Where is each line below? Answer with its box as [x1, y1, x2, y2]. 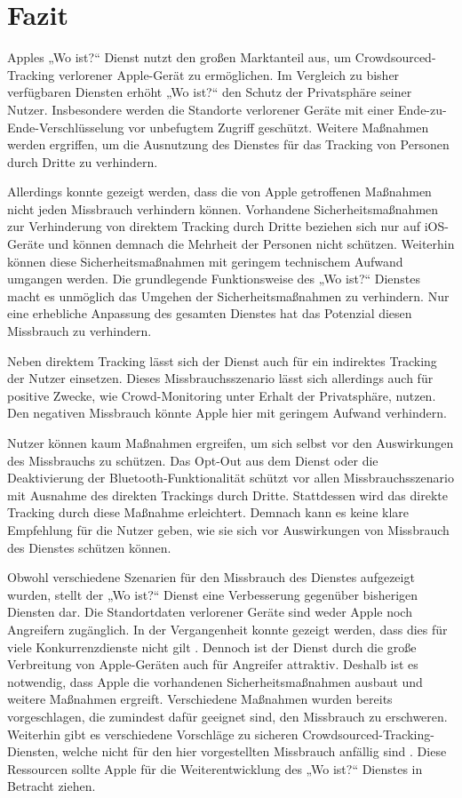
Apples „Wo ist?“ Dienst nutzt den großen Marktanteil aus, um [7, 48, 352, 67]
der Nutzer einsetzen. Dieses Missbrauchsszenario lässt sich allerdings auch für [7, 369, 434, 387]
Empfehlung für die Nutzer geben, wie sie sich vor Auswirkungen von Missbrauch [7, 520, 450, 539]
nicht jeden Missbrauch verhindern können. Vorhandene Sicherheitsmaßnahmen [7, 199, 439, 218]
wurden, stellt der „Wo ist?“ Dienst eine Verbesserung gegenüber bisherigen [7, 585, 418, 603]
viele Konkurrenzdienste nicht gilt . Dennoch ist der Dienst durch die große [7, 637, 417, 656]
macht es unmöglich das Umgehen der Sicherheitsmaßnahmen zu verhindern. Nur [7, 286, 450, 305]
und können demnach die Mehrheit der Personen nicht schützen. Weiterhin [48, 235, 455, 253]
